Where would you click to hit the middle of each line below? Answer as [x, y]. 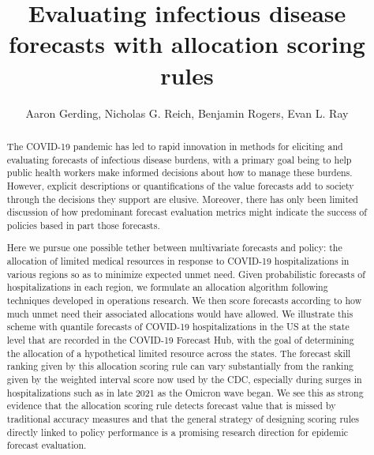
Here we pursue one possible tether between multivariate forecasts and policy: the [174, 248]
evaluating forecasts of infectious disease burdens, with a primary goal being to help [179, 159]
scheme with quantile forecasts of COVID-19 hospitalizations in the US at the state [178, 327]
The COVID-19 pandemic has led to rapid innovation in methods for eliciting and [175, 146]
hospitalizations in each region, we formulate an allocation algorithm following [167, 287]
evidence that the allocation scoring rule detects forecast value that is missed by [171, 406]
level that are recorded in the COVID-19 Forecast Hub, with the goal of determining [180, 339]
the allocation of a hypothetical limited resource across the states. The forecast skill [179, 353]
